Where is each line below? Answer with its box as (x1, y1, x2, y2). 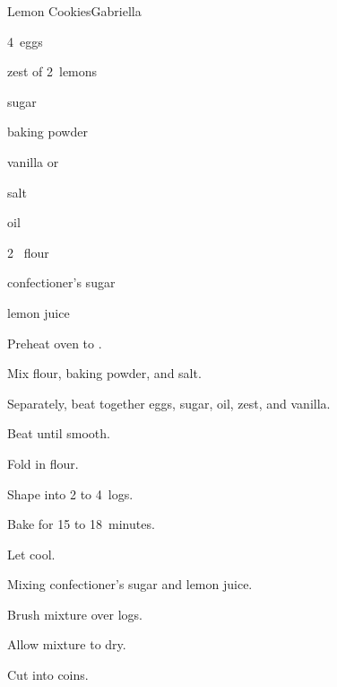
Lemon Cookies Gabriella (7, 2, 142, 20)
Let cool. (7, 544, 56, 563)
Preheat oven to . (7, 333, 102, 352)
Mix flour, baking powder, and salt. (7, 364, 202, 383)
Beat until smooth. (7, 424, 110, 443)
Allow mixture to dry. (7, 635, 126, 654)
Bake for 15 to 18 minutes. (7, 515, 155, 533)
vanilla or (7, 152, 59, 171)
